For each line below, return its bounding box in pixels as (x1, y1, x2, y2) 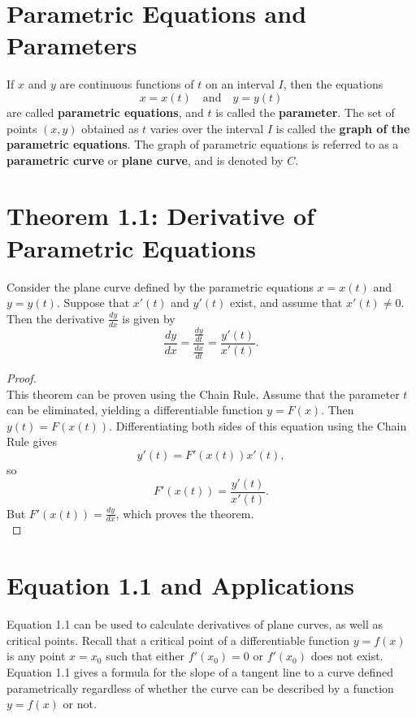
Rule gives (6, 433, 58, 450)
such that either (106, 647, 185, 664)
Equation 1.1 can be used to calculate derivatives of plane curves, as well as (6, 616, 383, 633)
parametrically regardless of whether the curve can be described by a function (6, 679, 394, 696)
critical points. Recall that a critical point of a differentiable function (6, 631, 349, 648)
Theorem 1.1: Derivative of (6, 199, 314, 232)
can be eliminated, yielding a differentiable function (6, 401, 263, 418)
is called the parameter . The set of (215, 103, 395, 120)
